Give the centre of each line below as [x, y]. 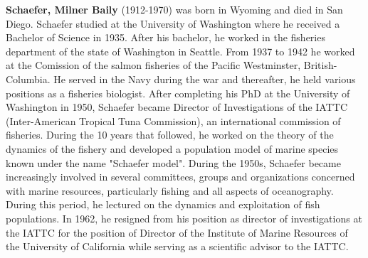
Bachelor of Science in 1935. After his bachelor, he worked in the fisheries [165, 37]
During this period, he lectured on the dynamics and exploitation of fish [163, 204]
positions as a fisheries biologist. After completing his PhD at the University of [178, 93]
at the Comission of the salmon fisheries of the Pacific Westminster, [153, 65]
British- [320, 65]
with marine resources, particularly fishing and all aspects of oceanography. [170, 190]
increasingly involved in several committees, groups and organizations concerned [180, 177]
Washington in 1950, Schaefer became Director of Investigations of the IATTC [177, 107]
